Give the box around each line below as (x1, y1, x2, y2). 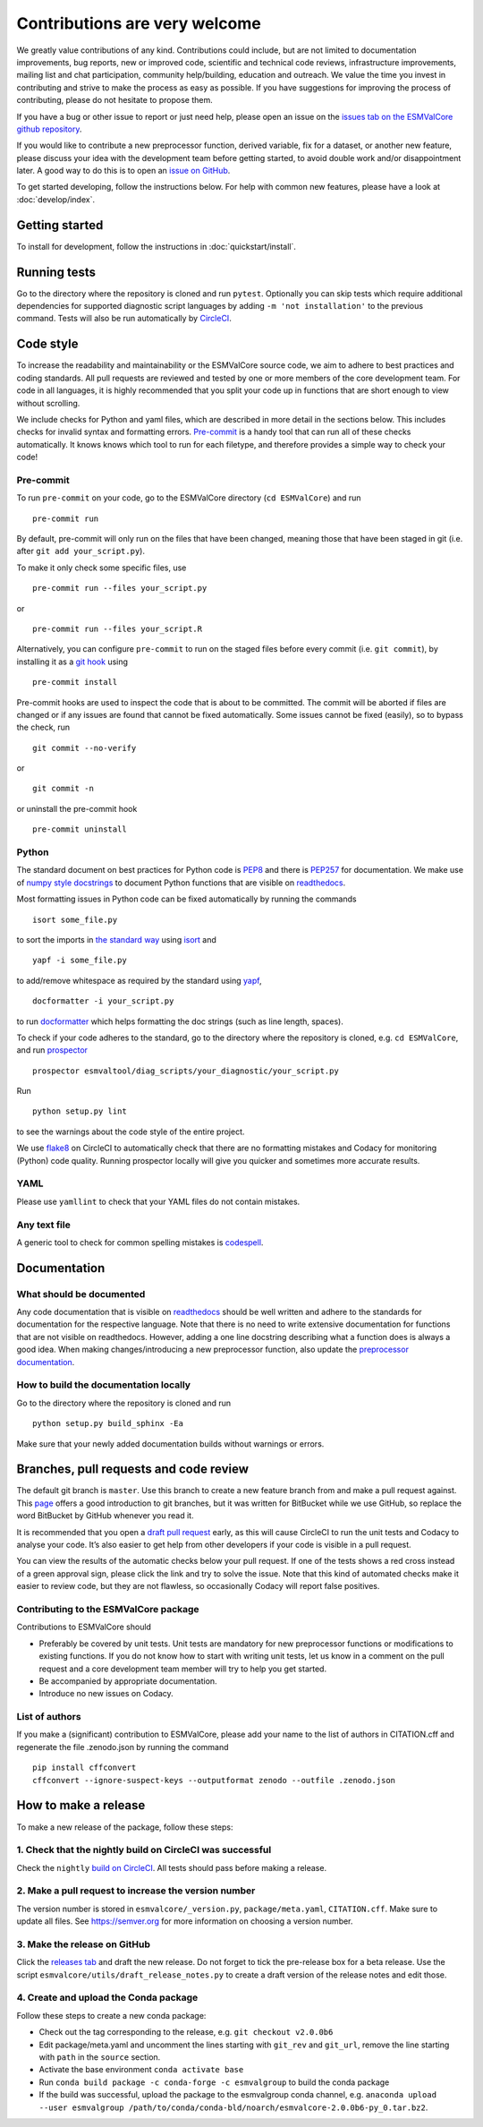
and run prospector (16, 1045, 89, 1055)
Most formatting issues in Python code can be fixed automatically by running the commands (16, 893, 357, 904)
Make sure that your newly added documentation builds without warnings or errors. (16, 1438, 325, 1449)
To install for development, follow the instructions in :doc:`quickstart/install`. (16, 241, 297, 252)
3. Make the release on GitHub (16, 1938, 151, 1951)
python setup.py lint (32, 1106, 127, 1116)
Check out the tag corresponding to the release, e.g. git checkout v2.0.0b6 (38, 2027, 334, 2037)
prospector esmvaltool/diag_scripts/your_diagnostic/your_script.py (32, 1065, 339, 1076)
